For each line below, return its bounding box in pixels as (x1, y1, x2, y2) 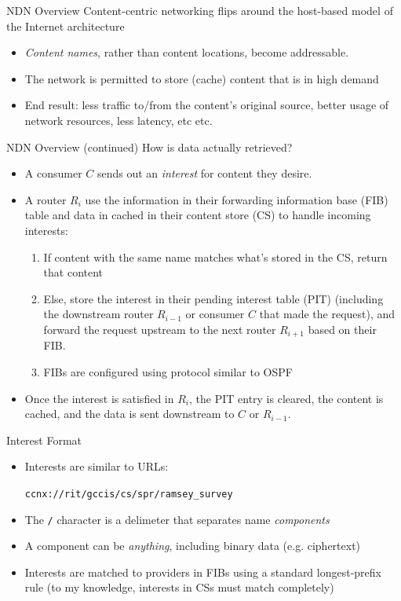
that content (43, 264, 104, 280)
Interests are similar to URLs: (24, 458, 169, 475)
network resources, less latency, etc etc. (24, 112, 213, 128)
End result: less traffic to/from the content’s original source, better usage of (24, 97, 389, 113)
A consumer (24, 165, 82, 181)
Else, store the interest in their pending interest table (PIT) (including (43, 290, 384, 306)
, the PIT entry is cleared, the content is (189, 390, 384, 406)
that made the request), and (259, 306, 396, 322)
